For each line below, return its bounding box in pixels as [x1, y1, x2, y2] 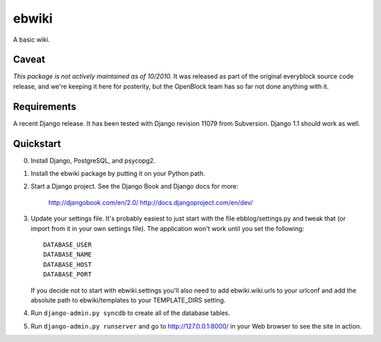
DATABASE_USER [43, 241, 92, 249]
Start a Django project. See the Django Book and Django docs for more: [30, 182, 239, 191]
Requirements [13, 100, 77, 112]
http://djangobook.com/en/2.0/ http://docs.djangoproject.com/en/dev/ [48, 198, 253, 206]
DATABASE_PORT [43, 271, 92, 278]
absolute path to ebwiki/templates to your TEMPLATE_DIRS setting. [30, 295, 226, 304]
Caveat [13, 54, 46, 66]
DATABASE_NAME [43, 251, 92, 259]
